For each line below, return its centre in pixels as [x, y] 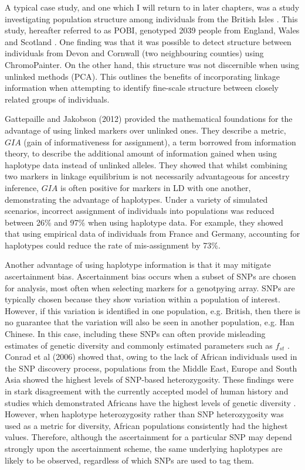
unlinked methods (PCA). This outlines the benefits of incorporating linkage [142, 76]
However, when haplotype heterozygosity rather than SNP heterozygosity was [144, 414]
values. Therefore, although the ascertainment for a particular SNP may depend [148, 437]
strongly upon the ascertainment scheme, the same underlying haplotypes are [144, 448]
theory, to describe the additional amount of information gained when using [141, 153]
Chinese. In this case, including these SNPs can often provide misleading [135, 334]
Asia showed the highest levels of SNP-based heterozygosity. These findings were [149, 379]
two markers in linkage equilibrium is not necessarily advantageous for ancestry [147, 176]
